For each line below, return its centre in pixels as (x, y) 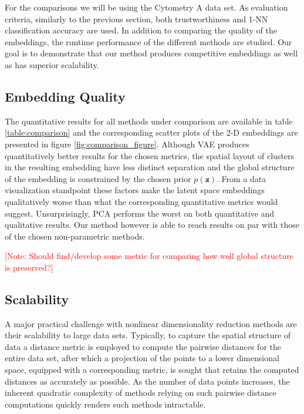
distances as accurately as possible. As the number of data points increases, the (147, 381)
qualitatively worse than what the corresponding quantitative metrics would (141, 201)
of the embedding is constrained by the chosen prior (98, 178)
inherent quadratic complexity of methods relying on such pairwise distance (141, 393)
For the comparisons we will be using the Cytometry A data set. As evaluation (146, 7)
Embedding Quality (65, 96)
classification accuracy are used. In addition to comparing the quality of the (141, 30)
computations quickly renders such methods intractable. (105, 404)
